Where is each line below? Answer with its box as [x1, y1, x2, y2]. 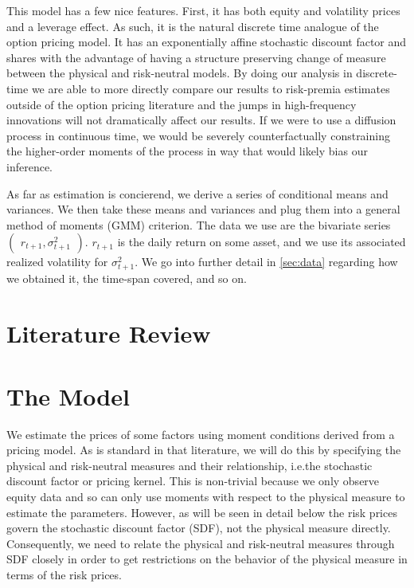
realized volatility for [6, 253, 108, 270]
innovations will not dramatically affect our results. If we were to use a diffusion [6, 112, 396, 128]
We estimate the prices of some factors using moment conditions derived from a [6, 425, 395, 442]
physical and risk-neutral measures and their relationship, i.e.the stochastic [6, 457, 373, 473]
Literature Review [6, 317, 211, 350]
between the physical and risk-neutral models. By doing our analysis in [6, 65, 353, 81]
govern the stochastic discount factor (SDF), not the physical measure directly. [6, 519, 391, 536]
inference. [6, 158, 53, 174]
